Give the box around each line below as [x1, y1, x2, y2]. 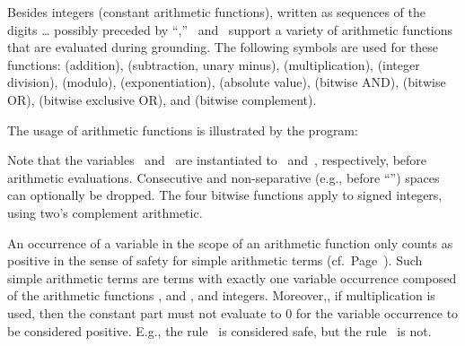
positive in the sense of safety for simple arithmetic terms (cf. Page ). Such [7, 251, 423, 270]
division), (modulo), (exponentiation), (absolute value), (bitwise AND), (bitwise [7, 73, 446, 91]
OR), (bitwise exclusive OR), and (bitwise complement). [7, 90, 317, 108]
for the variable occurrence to [295, 303, 459, 322]
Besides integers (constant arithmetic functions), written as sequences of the [7, 3, 426, 21]
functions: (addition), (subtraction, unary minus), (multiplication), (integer [7, 55, 420, 74]
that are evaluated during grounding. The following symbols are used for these [7, 38, 439, 56]
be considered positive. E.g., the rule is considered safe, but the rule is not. [7, 321, 432, 340]
